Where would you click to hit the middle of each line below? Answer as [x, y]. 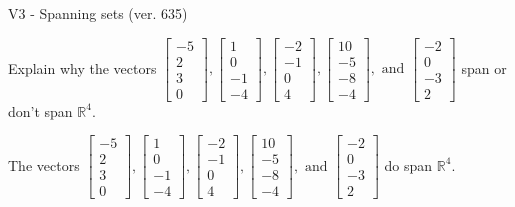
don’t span [40, 110]
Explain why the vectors [82, 67]
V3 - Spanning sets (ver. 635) [98, 13]
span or [484, 67]
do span [408, 164]
